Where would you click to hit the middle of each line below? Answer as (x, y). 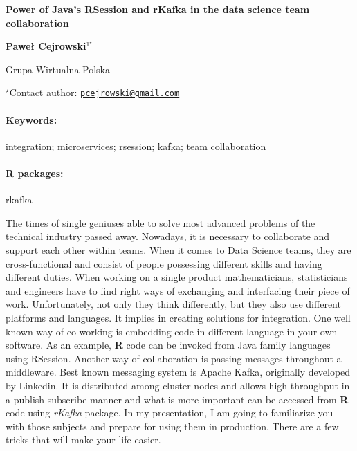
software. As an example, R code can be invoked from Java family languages (168, 345)
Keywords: (31, 119)
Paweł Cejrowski (46, 46)
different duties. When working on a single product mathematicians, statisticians (177, 277)
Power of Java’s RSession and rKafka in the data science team (158, 9)
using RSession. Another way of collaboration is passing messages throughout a (174, 358)
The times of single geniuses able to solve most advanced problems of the (161, 222)
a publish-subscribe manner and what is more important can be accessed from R (177, 399)
